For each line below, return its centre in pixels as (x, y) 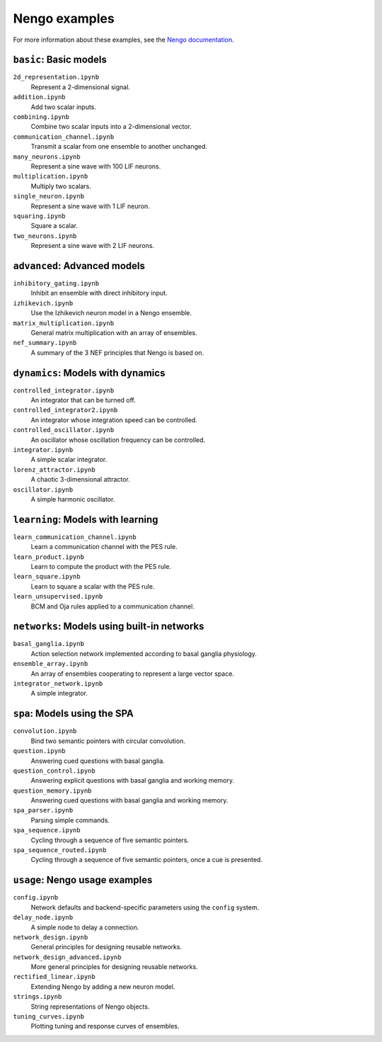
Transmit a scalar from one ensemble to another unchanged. (119, 147)
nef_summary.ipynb (45, 343)
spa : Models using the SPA (73, 714)
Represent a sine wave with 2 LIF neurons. (93, 246)
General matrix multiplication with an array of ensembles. (114, 332)
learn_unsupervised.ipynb (58, 596)
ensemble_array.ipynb (51, 664)
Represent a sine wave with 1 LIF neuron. (90, 206)
